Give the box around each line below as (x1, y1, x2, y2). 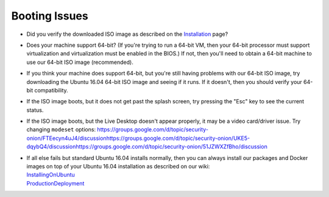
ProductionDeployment (26, 179, 85, 187)
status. (26, 106, 44, 114)
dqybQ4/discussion (26, 143, 76, 150)
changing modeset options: (26, 126, 96, 133)
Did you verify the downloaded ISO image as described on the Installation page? (26, 30, 228, 38)
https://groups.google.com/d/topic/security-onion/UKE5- (106, 134, 250, 142)
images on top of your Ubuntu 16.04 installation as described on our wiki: (26, 163, 210, 170)
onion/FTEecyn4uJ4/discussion (26, 134, 107, 142)
